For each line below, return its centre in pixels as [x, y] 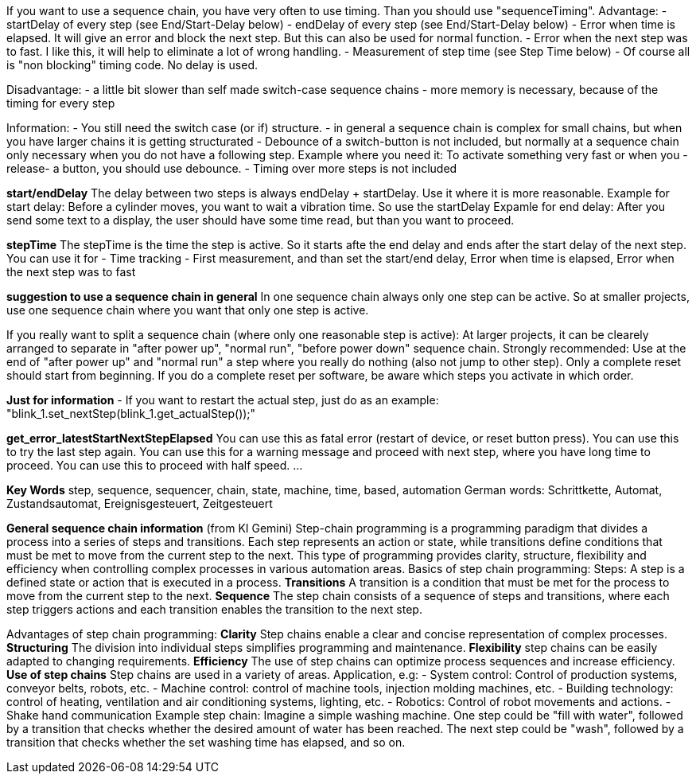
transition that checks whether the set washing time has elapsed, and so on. [206, 742]
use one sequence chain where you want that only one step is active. [188, 310]
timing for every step [61, 103]
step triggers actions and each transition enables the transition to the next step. [214, 609]
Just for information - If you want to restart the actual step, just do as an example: [223, 400]
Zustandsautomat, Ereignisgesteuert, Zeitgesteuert [140, 503]
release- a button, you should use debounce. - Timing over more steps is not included [232, 168]
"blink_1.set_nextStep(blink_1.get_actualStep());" [131, 413]
